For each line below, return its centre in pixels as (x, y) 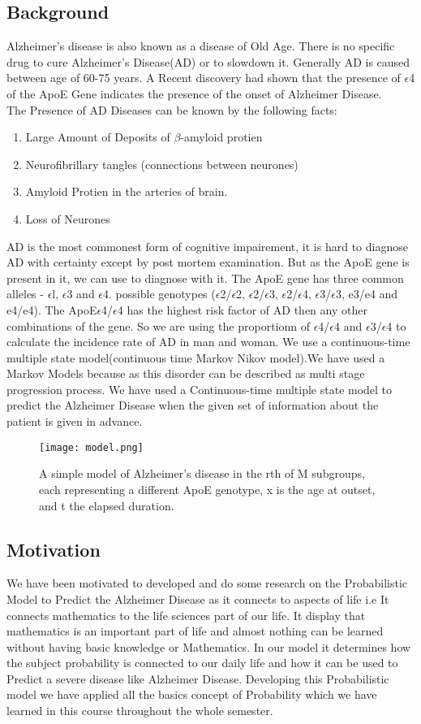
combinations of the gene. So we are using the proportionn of (159, 325)
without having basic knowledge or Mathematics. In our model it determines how (209, 646)
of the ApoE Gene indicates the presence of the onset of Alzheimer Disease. (194, 93)
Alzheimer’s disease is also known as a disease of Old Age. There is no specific (201, 46)
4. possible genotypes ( (159, 294)
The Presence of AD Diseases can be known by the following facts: (172, 109)
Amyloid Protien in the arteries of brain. (127, 191)
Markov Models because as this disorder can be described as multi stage (186, 373)
